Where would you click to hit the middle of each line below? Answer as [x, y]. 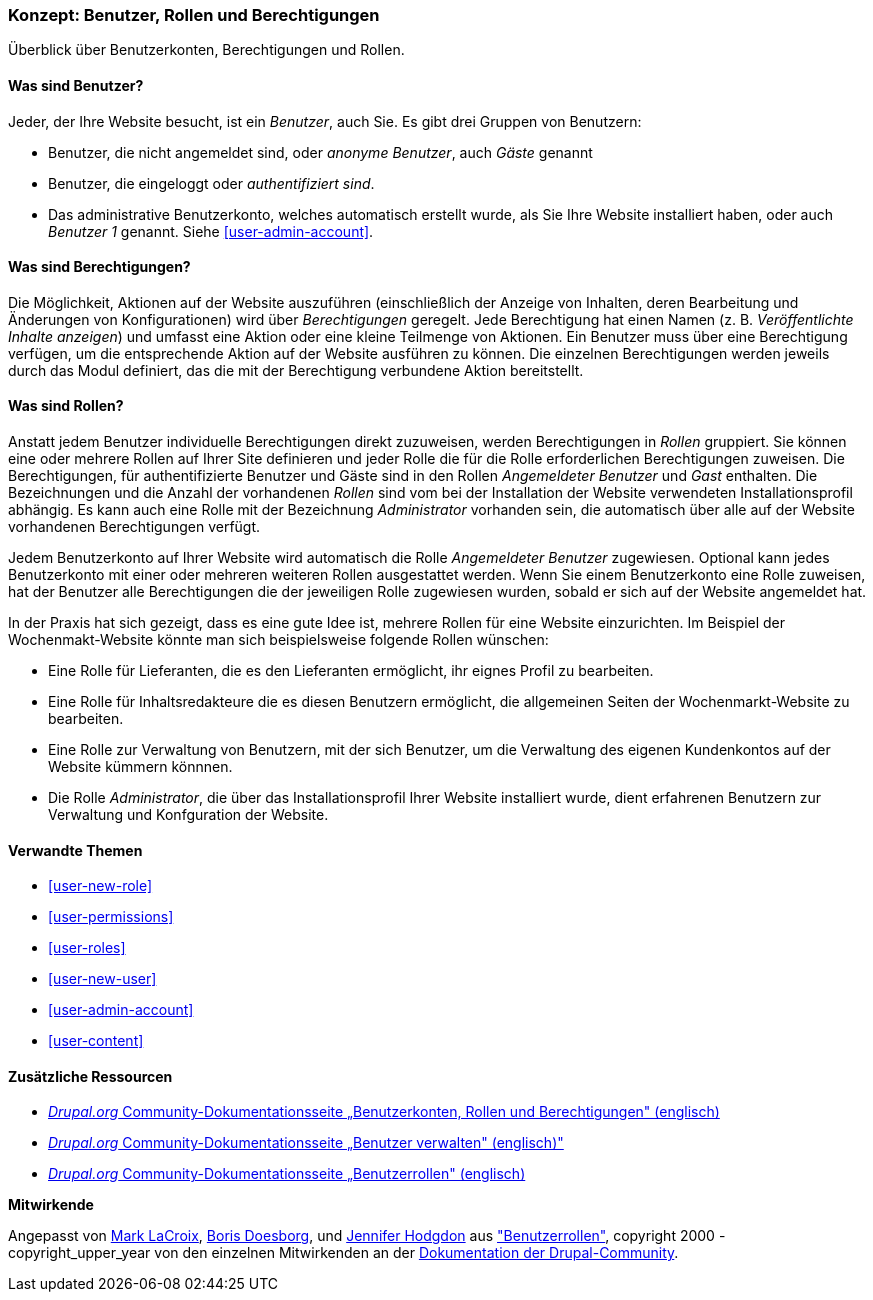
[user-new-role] [100, 886]
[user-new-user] [102, 979]
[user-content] [96, 1041]
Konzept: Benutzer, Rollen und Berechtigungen [194, 15]
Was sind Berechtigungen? [99, 267]
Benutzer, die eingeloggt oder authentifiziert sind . [211, 183]
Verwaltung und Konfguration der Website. [188, 815]
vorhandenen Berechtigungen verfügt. [134, 527]
